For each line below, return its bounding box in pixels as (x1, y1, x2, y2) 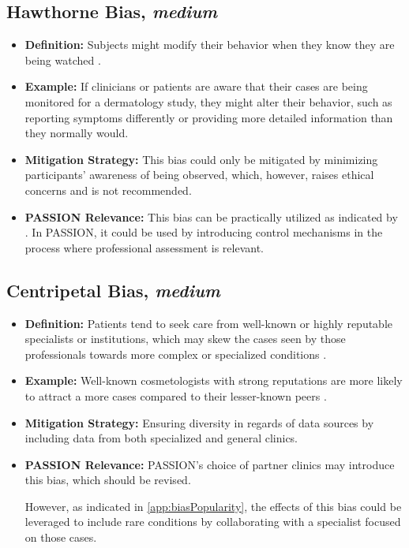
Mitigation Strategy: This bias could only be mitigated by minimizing (24, 151, 378, 167)
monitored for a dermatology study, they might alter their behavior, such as (24, 93, 392, 110)
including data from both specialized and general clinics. (24, 430, 298, 446)
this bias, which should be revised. (24, 472, 191, 488)
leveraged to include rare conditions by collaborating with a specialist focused (24, 513, 401, 530)
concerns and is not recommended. (24, 181, 192, 198)
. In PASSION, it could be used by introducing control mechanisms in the (24, 224, 383, 240)
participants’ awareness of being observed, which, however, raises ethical (24, 166, 374, 183)
